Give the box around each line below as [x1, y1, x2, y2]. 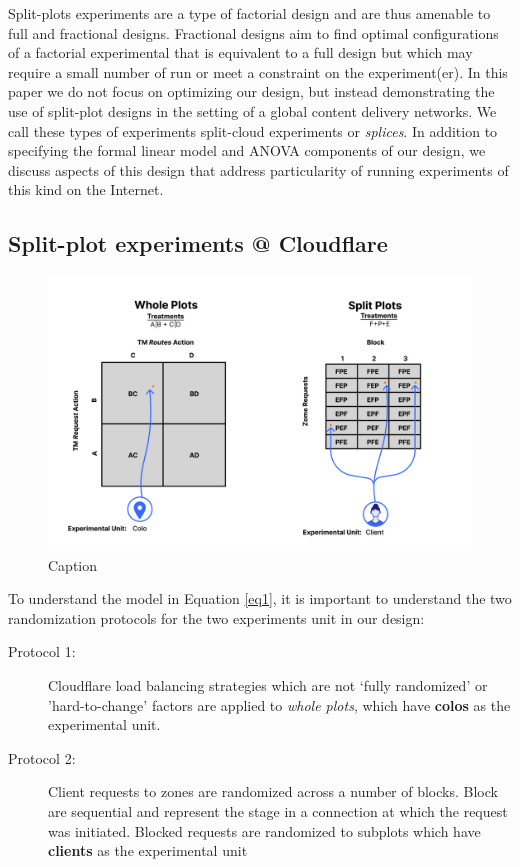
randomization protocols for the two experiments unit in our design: [8, 607, 425, 628]
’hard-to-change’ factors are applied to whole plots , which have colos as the [48, 694, 511, 715]
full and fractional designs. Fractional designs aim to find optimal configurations [8, 22, 499, 43]
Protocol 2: [8, 747, 76, 768]
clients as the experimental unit [48, 840, 248, 861]
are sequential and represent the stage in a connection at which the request [48, 801, 508, 822]
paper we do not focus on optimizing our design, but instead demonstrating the [8, 81, 495, 102]
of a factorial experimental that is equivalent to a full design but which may [8, 42, 473, 63]
